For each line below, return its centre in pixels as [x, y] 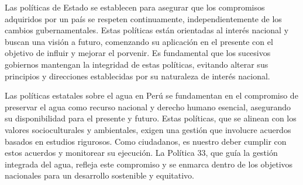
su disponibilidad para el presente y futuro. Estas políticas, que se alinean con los [151, 118]
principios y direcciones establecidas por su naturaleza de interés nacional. [137, 76]
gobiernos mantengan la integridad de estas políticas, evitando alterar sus [137, 64]
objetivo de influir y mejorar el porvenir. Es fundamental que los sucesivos [138, 53]
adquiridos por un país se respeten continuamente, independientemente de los [143, 18]
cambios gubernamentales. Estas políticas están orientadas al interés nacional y [147, 30]
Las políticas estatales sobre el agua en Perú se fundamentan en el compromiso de [151, 95]
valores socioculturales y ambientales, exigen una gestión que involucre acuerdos [148, 129]
